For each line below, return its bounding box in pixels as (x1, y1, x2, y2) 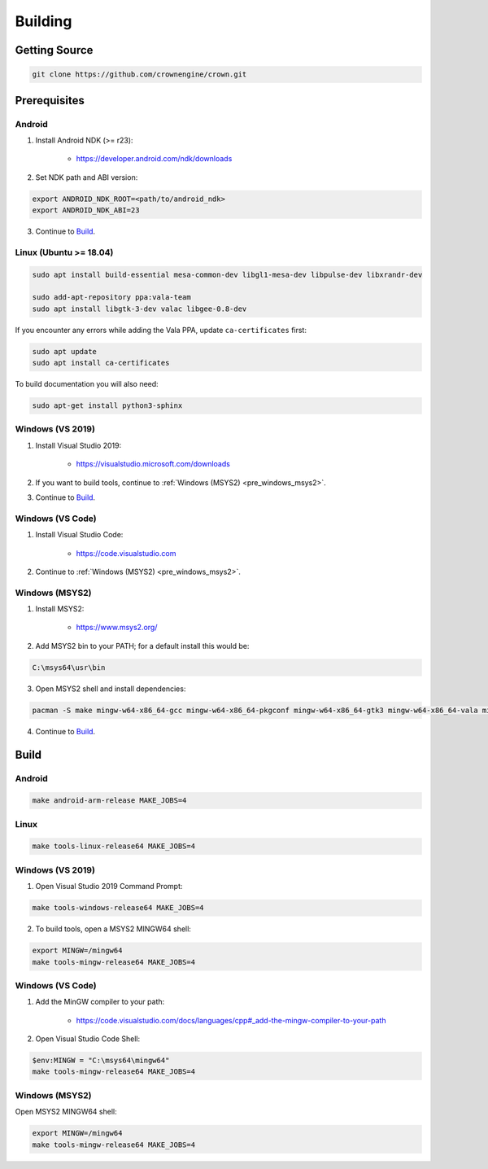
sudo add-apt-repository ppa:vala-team (32, 293, 191, 302)
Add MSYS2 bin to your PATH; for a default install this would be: (35, 641, 250, 650)
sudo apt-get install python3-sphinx (32, 401, 183, 410)
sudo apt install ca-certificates (32, 358, 170, 368)
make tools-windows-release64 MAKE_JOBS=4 (32, 904, 204, 913)
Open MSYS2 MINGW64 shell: (15, 1107, 117, 1117)
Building (15, 12, 72, 30)
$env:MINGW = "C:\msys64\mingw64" (32, 1056, 170, 1066)
